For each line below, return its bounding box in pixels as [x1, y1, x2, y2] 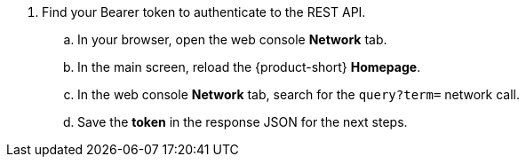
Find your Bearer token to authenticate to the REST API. [42, 4, 366, 20]
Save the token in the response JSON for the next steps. [77, 114, 408, 129]
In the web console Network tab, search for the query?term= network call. [77, 87, 521, 102]
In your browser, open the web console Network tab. [77, 32, 387, 47]
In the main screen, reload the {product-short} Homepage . [77, 59, 421, 74]
